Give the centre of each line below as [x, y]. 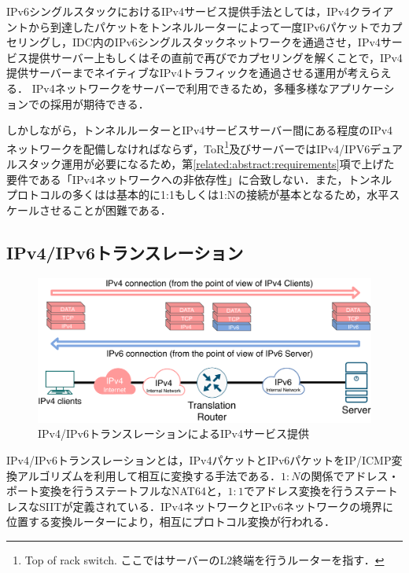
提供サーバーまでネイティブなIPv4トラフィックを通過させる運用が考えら [193, 73]
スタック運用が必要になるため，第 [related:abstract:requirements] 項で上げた [206, 163]
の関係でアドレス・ [350, 475]
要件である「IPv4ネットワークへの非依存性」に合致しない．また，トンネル [199, 179]
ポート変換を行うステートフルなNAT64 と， [117, 491]
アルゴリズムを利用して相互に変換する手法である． [149, 475]
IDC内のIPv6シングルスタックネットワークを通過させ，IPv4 [226, 42]
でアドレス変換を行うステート [321, 491]
